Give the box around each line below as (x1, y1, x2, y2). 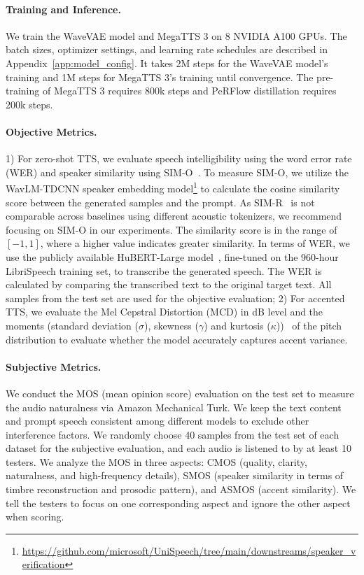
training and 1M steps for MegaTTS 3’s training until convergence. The (6, 69, 314, 84)
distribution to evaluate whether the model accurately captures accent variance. (6, 332, 348, 346)
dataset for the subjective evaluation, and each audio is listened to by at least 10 (6, 441, 351, 455)
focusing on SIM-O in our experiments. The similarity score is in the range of (6, 222, 337, 236)
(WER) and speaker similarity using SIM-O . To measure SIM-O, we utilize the (6, 164, 349, 179)
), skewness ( (143, 318, 199, 332)
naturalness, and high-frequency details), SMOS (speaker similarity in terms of (6, 468, 344, 483)
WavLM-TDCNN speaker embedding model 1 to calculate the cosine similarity (6, 179, 340, 195)
